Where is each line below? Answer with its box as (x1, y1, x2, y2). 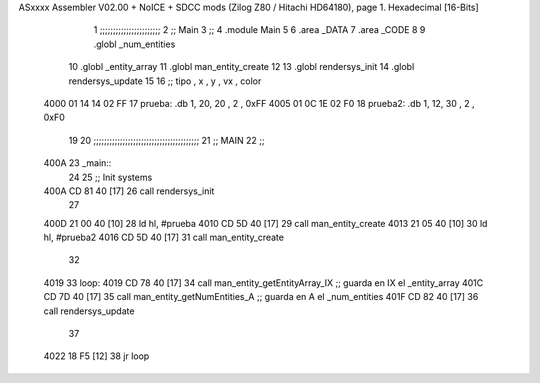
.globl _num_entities (93, 38, 176, 50)
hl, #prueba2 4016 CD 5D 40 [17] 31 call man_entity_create (43, 231, 285, 244)
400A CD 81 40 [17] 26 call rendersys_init (43, 185, 215, 197)
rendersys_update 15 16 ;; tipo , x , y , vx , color (68, 75, 262, 87)
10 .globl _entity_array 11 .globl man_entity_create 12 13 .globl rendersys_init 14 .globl (68, 61, 415, 73)
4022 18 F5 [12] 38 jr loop (43, 350, 150, 362)
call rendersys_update (43, 305, 135, 317)
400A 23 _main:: (43, 157, 112, 169)
